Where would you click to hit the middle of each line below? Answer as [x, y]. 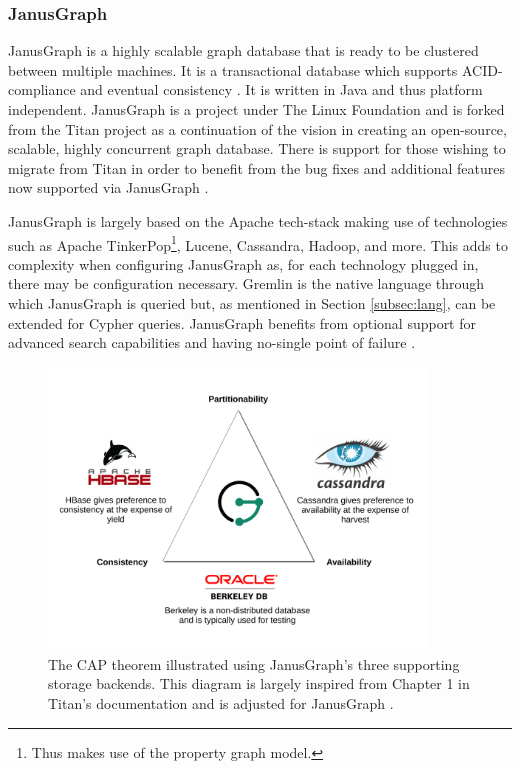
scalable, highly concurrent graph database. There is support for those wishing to [257, 148]
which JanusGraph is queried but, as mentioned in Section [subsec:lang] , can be [252, 303]
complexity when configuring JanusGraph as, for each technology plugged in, [243, 263]
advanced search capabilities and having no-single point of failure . [212, 342]
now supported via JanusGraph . [108, 187]
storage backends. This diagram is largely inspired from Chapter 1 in [259, 683]
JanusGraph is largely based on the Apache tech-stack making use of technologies [258, 220]
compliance [42, 89]
